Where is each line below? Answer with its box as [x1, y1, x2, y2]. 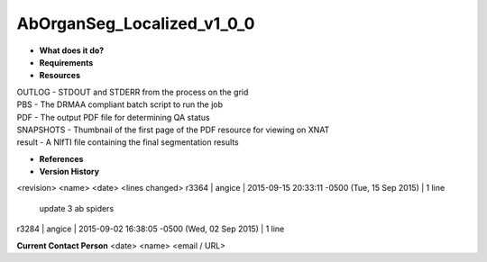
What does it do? [39, 45, 105, 56]
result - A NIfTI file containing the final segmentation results [16, 137, 239, 148]
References [39, 153, 84, 164]
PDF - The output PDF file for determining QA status [16, 112, 211, 122]
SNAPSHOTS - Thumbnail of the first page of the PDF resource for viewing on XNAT [16, 124, 330, 135]
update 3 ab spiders [39, 203, 115, 213]
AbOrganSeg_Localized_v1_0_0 [16, 14, 255, 33]
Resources [39, 70, 81, 81]
